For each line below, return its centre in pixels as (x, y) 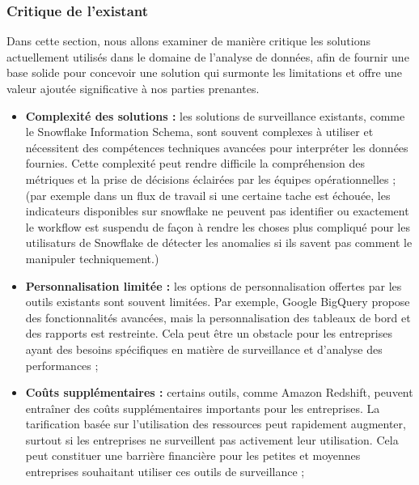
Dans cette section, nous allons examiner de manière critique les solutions (188, 41)
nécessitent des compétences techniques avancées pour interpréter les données (217, 147)
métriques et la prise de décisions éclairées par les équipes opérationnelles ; (211, 179)
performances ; (62, 365)
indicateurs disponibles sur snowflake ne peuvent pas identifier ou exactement (217, 211)
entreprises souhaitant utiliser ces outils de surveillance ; (165, 472)
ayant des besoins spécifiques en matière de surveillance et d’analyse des (204, 349)
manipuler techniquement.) (92, 258)
